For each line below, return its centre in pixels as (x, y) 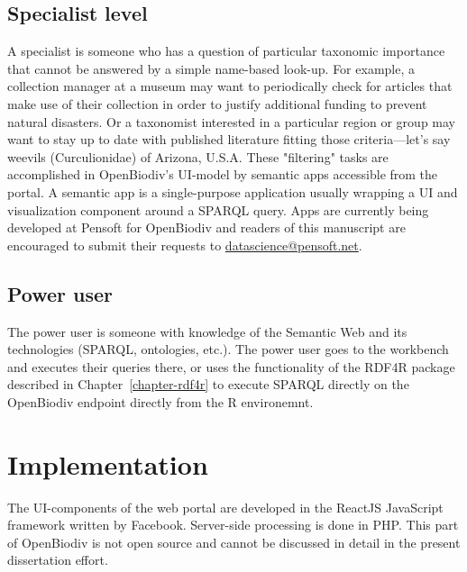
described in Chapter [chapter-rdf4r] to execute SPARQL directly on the (208, 384)
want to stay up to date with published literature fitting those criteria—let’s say (229, 139)
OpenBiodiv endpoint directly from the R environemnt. (160, 401)
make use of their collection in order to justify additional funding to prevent (217, 103)
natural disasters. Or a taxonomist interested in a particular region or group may (231, 121)
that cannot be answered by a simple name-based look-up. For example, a (211, 68)
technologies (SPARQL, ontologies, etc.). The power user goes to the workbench (228, 349)
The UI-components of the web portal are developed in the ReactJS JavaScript (225, 507)
